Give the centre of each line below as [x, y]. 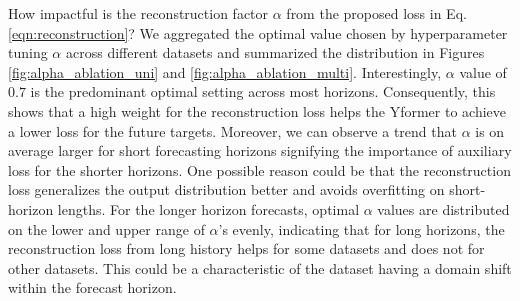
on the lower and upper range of [106, 228]
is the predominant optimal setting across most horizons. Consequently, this [263, 91]
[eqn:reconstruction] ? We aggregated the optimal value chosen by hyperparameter [258, 32]
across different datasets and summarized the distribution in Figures [275, 52]
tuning [28, 52]
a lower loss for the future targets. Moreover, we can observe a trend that [232, 130]
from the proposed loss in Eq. [376, 13]
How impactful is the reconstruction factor [138, 13]
